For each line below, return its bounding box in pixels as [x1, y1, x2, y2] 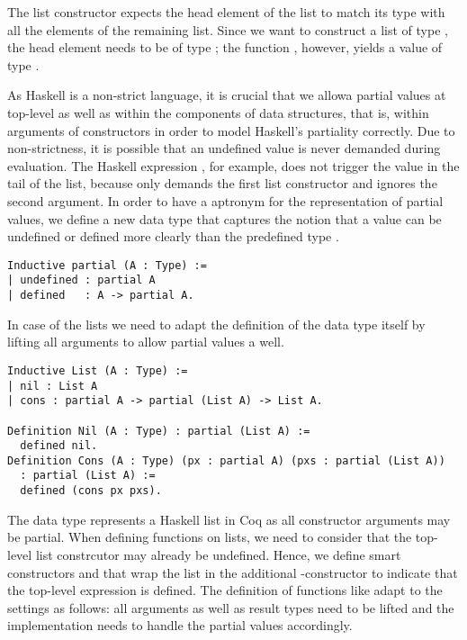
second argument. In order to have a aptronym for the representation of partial [7, 191, 444, 210]
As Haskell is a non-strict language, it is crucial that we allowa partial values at [7, 86, 446, 104]
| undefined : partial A [7, 274, 156, 287]
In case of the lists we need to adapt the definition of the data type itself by [7, 314, 426, 333]
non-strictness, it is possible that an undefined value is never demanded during [7, 139, 441, 158]
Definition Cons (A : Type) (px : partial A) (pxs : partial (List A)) [7, 454, 445, 467]
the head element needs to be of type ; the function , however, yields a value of [7, 38, 443, 57]
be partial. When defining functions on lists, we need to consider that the [7, 527, 412, 546]
